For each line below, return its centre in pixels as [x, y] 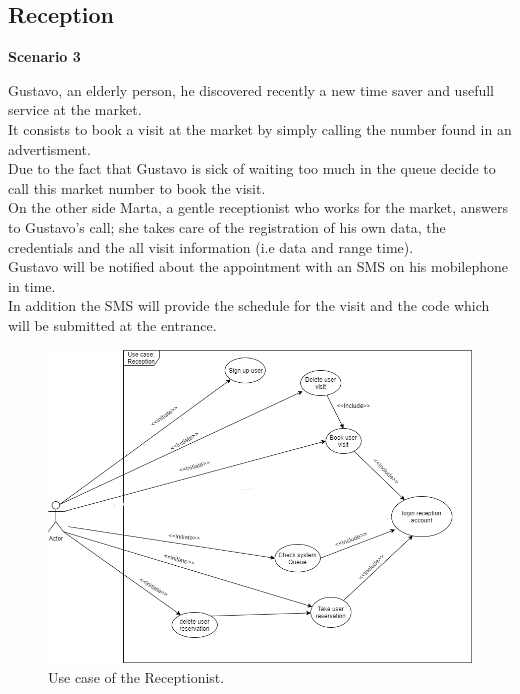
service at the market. [75, 109]
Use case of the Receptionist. [136, 676]
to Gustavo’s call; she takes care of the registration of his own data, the [227, 226]
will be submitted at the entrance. [112, 324]
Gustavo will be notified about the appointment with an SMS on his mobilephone [258, 266]
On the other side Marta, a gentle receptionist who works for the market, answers [258, 207]
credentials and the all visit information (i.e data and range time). [211, 246]
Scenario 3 [44, 56]
